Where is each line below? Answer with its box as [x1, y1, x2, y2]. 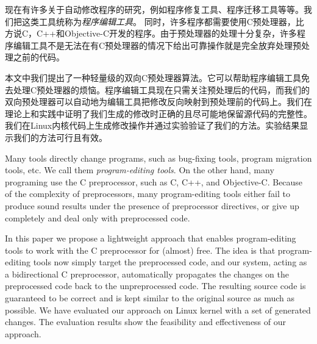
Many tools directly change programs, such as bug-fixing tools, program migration [5, 151, 312, 164]
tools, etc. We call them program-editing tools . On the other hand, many [5, 163, 274, 176]
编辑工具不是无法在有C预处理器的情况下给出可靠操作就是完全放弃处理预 [13, 38, 302, 51]
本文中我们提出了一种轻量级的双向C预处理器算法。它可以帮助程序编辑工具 [5, 71, 302, 84]
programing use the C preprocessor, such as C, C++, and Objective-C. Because [5, 175, 303, 188]
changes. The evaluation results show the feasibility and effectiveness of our [5, 315, 287, 328]
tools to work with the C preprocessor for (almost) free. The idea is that [5, 243, 276, 256]
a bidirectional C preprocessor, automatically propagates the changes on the [5, 267, 290, 280]
